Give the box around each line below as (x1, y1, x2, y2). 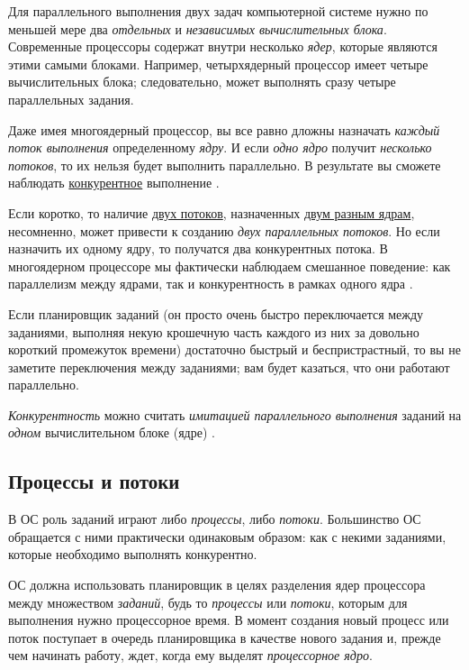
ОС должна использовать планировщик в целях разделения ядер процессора (8, 575, 426, 594)
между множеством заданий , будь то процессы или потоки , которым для (8, 592, 408, 611)
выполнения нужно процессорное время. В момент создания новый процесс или (8, 610, 449, 629)
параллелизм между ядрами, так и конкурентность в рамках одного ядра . (8, 274, 413, 293)
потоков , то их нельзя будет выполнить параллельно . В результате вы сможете (8, 155, 441, 174)
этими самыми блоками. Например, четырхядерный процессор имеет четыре (8, 54, 428, 73)
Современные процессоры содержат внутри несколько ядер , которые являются (8, 37, 438, 56)
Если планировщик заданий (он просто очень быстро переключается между (8, 304, 424, 323)
